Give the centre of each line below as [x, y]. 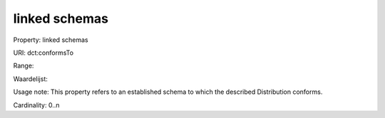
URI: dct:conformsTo [43, 53]
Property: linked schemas [51, 40]
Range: [24, 66]
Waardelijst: [30, 79]
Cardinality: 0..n [36, 105]
